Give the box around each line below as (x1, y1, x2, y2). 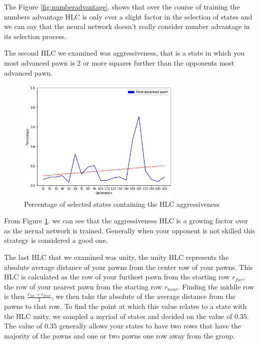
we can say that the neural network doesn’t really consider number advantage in (4, 21, 250, 32)
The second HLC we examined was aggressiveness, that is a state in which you (4, 48, 245, 58)
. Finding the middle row (177, 281, 254, 291)
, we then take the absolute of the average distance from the (51, 291, 235, 301)
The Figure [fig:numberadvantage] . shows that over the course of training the (4, 2, 240, 12)
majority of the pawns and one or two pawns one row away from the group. (4, 330, 235, 341)
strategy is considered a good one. (4, 235, 108, 245)
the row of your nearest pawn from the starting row (4, 281, 162, 291)
